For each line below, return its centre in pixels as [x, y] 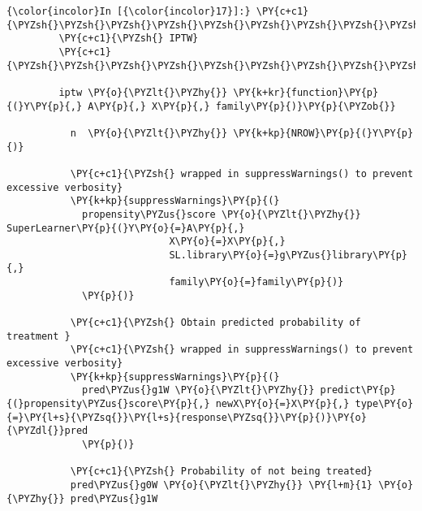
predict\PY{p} [358, 390]
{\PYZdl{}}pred [47, 431]
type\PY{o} [384, 404]
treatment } [39, 336]
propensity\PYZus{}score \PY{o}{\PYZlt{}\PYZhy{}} [222, 214]
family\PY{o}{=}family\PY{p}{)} [256, 282]
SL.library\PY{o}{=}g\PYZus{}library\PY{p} [288, 255]
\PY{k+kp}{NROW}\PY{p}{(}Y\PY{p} [323, 133]
